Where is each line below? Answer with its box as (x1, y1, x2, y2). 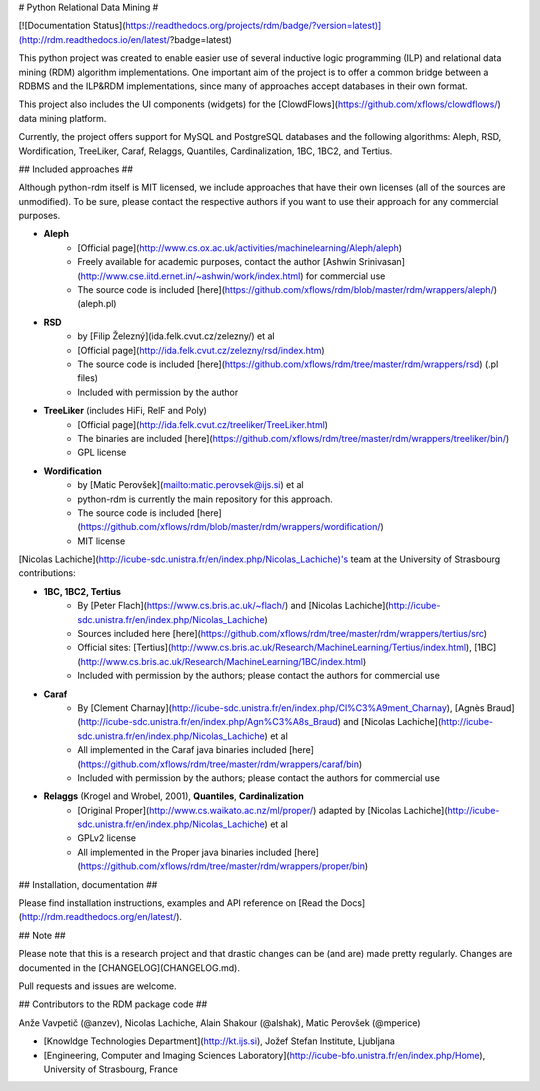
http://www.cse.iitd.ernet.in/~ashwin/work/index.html (80, 270, 301, 282)
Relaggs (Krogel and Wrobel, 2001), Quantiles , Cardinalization (43, 790, 304, 802)
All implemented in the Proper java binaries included (77, 846, 292, 858)
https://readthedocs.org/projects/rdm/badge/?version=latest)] (125, 20, 382, 32)
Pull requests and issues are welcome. (18, 980, 177, 992)
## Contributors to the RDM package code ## (18, 998, 208, 1010)
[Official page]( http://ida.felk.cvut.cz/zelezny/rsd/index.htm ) (77, 344, 325, 356)
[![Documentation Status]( (18, 20, 126, 32)
